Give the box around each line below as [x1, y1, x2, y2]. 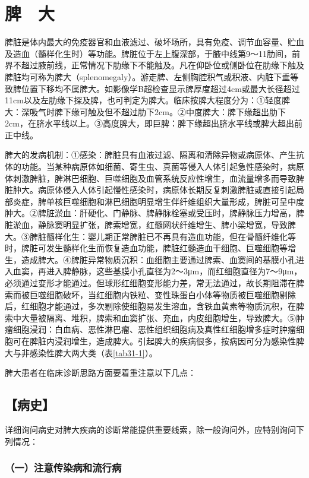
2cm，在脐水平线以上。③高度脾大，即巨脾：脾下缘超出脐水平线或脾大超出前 [5, 117, 302, 129]
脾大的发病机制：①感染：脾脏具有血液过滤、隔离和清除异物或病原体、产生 [5, 148, 296, 161]
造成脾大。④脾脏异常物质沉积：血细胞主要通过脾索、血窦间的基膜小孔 [21, 253, 296, 265]
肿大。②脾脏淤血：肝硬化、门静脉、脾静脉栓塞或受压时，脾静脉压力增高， [5, 207, 296, 219]
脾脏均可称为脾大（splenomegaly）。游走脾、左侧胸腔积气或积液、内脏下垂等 [5, 70, 299, 83]
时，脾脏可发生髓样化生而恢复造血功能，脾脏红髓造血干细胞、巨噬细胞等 [5, 242, 288, 254]
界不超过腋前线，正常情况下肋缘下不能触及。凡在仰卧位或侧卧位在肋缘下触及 [5, 59, 304, 71]
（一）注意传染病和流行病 [5, 460, 122, 475]
